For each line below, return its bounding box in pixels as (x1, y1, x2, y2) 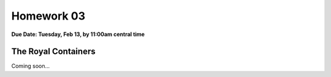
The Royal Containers (11, 46, 96, 57)
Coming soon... (11, 62, 50, 70)
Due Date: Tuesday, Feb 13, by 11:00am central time (11, 31, 145, 38)
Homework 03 (11, 9, 86, 23)
